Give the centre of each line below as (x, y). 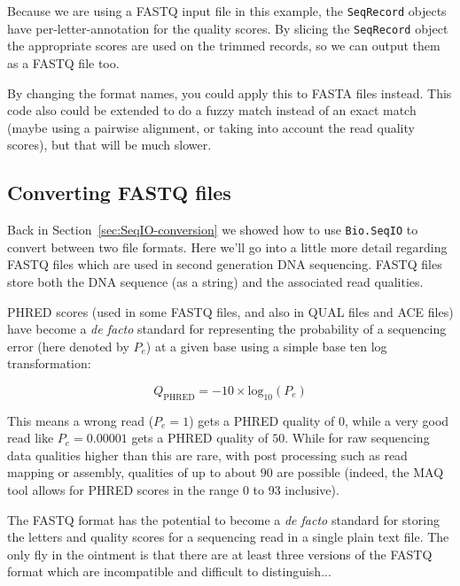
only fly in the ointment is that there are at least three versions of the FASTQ (220, 554)
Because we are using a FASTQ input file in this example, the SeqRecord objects (227, 11)
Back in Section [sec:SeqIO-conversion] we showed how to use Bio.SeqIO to (213, 230)
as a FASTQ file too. (63, 62)
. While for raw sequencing (357, 438)
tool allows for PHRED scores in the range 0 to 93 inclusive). (173, 490)
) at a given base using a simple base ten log (266, 346)
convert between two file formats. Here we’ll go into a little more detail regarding (227, 247)
